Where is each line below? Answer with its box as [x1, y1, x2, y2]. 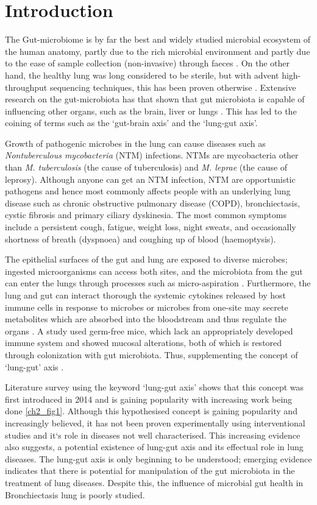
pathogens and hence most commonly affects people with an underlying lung [5, 185, 291, 197]
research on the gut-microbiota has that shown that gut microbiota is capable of [5, 93, 305, 105]
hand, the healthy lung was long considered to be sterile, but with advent [5, 68, 279, 81]
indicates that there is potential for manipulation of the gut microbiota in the [5, 464, 295, 477]
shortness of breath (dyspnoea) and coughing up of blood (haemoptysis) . [5, 232, 276, 245]
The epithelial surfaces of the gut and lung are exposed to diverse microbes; [5, 253, 288, 266]
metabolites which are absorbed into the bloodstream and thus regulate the [5, 313, 287, 325]
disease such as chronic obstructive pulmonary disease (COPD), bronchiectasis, [5, 196, 300, 209]
